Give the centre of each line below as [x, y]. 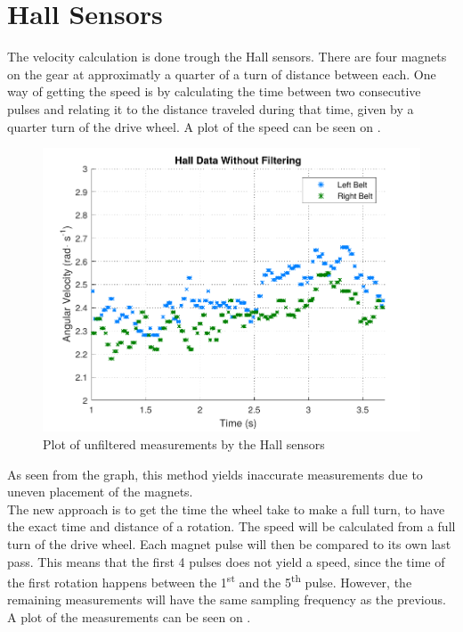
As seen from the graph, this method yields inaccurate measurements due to [215, 474]
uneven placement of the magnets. [100, 492]
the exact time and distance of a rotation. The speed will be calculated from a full [231, 526]
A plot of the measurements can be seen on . [129, 617]
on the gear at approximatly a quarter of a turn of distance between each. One [222, 74]
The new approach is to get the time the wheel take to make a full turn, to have [226, 509]
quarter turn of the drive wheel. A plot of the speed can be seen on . [194, 126]
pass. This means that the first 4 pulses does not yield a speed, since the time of [226, 561]
